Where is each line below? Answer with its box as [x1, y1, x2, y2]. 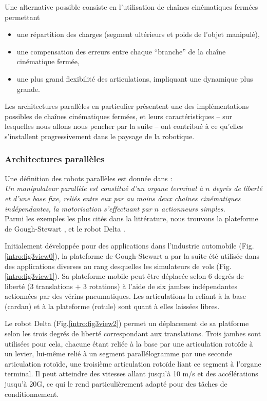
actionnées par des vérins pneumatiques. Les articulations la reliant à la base [5, 291, 246, 301]
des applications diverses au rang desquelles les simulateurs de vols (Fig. [5, 260, 232, 271]
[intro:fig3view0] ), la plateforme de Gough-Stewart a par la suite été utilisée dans [5, 250, 259, 261]
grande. [16, 83, 40, 94]
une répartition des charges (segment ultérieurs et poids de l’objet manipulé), [16, 29, 260, 40]
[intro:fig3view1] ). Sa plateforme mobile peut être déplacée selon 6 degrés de [5, 271, 244, 281]
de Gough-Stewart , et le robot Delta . [5, 223, 125, 234]
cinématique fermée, [16, 56, 80, 67]
